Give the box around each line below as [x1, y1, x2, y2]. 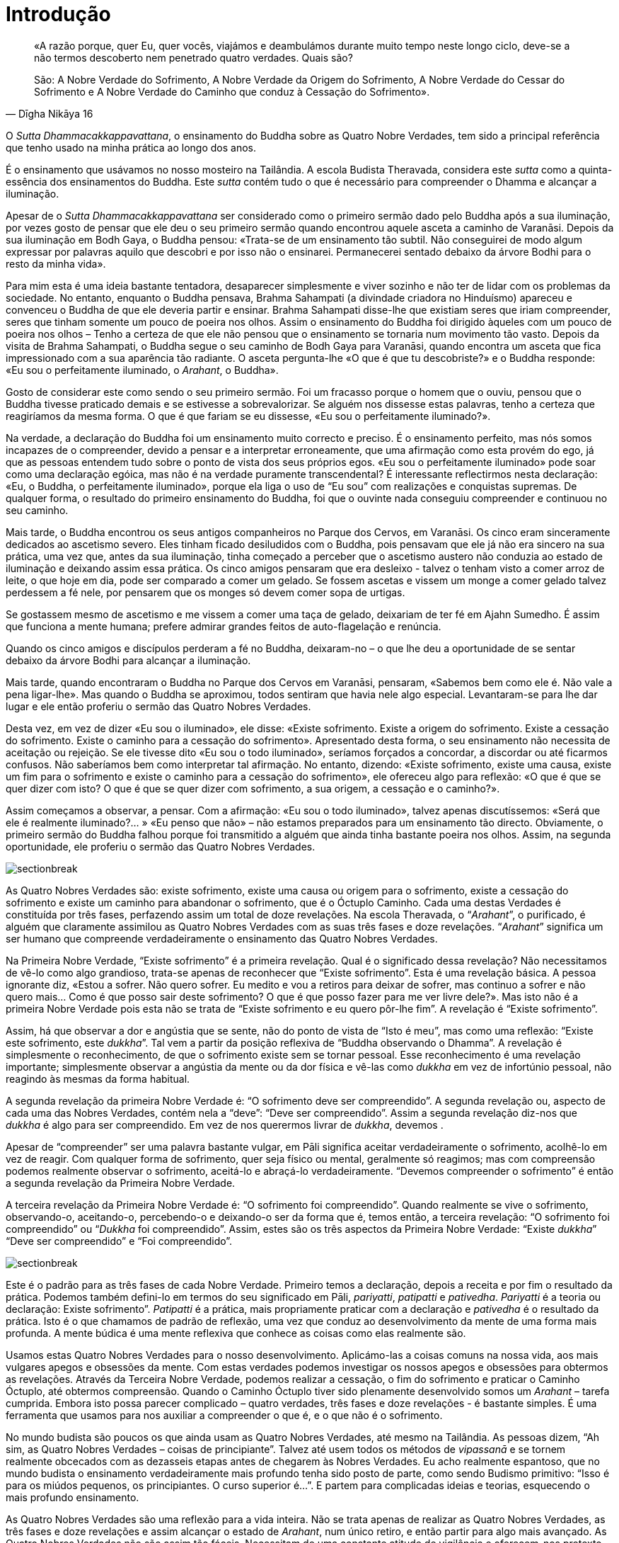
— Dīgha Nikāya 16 [6, 107, 93, 120]
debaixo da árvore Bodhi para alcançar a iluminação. [6, 654, 251, 666]
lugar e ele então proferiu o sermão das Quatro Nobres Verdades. [6, 700, 311, 712]
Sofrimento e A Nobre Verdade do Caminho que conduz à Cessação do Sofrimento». [34, 85, 430, 98]
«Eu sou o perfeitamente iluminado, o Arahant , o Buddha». [6, 363, 279, 376]
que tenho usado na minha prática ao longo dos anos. [6, 141, 256, 154]
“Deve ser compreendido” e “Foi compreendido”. [6, 1234, 233, 1247]
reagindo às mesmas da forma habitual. [6, 1072, 190, 1085]
